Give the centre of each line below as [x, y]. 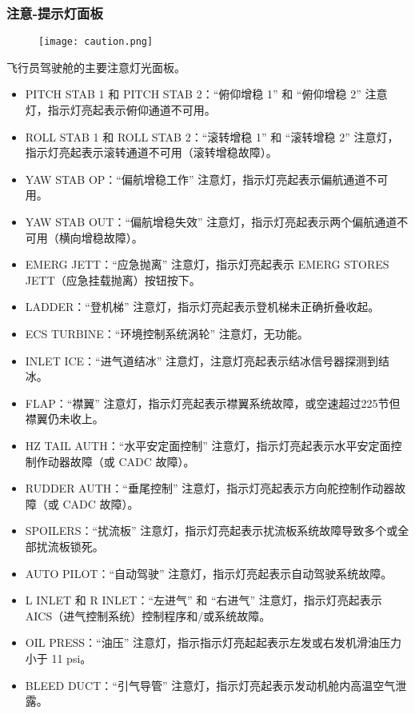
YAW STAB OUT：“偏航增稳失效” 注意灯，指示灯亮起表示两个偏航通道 [211, 222]
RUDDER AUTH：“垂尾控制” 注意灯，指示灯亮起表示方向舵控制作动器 [210, 488]
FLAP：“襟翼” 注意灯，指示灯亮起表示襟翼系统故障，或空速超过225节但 [213, 403]
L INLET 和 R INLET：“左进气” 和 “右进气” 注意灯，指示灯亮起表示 [204, 600]
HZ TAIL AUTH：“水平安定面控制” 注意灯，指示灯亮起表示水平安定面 [208, 445]
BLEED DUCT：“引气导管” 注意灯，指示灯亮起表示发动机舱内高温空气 [210, 685]
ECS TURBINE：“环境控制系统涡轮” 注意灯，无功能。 [167, 333]
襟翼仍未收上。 [64, 419]
